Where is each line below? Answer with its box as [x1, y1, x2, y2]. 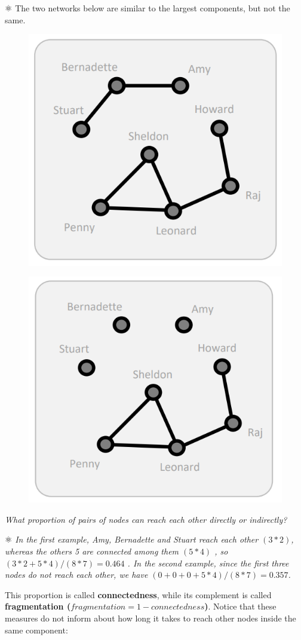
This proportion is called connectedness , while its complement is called [5, 588, 272, 601]
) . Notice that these [204, 600, 277, 613]
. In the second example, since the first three [127, 556, 289, 569]
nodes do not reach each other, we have [5, 568, 148, 581]
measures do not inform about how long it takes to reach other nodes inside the [5, 612, 296, 624]
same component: [5, 623, 68, 636]
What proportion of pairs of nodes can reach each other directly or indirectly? [5, 513, 287, 525]
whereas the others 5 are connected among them [5, 545, 179, 558]
